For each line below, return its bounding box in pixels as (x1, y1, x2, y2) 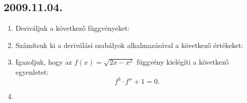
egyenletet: (15, 66, 49, 77)
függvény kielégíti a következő (137, 57, 229, 67)
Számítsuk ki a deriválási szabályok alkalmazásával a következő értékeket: (15, 39, 243, 50)
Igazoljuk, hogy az (15, 57, 72, 67)
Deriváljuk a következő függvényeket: (15, 23, 130, 33)
